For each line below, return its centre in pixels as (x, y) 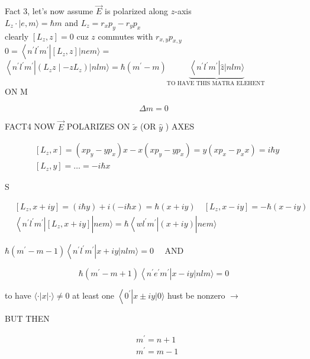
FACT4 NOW (30, 126)
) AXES (180, 126)
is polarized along (137, 11)
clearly (17, 36)
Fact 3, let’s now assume (49, 11)
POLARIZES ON (98, 126)
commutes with (125, 36)
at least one (93, 295)
